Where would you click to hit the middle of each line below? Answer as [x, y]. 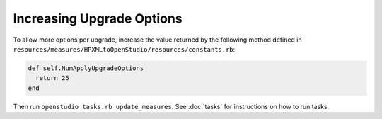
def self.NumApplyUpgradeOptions [86, 68]
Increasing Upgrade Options [98, 18]
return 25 [53, 78]
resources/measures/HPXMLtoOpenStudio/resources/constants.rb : [124, 49]
